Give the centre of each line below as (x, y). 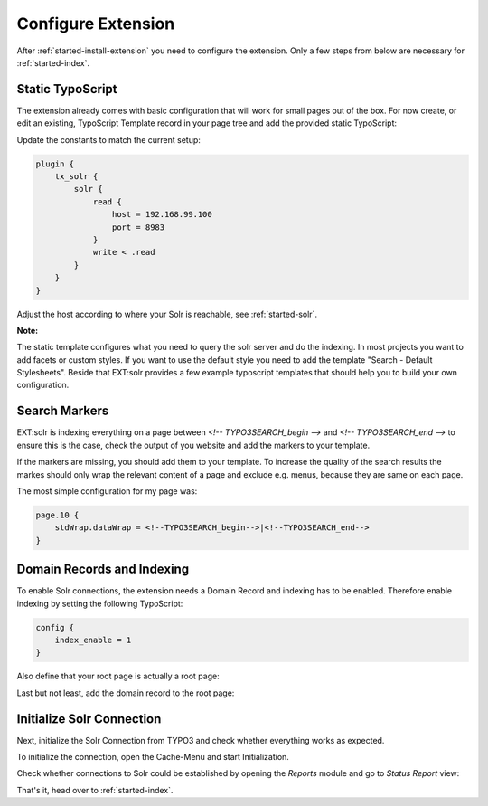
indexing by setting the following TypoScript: (100, 603)
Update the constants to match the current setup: (108, 139)
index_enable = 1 (93, 640)
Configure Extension (96, 24)
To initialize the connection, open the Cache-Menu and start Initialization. (153, 757)
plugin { (55, 164)
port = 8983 (138, 227)
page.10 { (57, 515)
